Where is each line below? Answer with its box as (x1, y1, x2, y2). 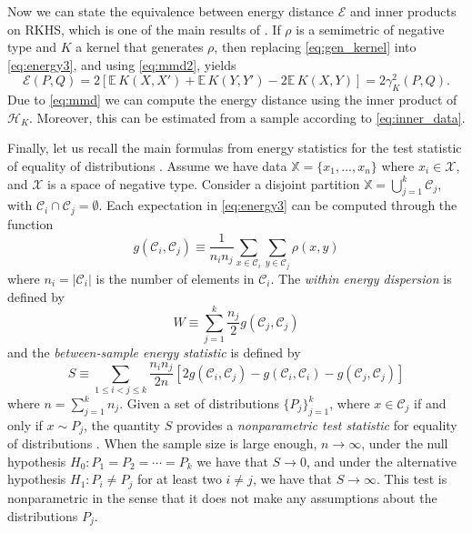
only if (7, 415, 43, 434)
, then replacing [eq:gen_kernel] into (214, 37, 417, 56)
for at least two (136, 469, 222, 488)
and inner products (349, 2, 457, 20)
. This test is (376, 469, 447, 488)
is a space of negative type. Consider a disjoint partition (47, 174, 360, 193)
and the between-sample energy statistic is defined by (7, 343, 301, 362)
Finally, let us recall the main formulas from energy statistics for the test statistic (7, 138, 462, 157)
